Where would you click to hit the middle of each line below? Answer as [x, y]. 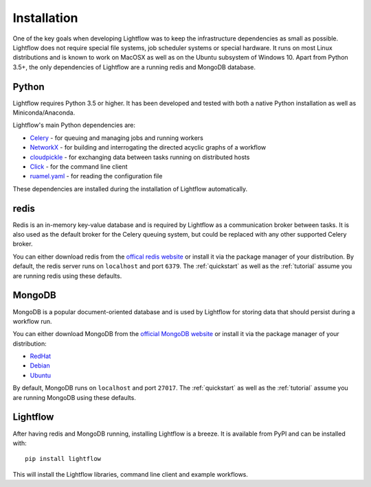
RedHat [41, 356]
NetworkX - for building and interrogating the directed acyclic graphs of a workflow [148, 147]
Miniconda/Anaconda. [44, 112]
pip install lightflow [63, 459]
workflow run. [32, 321]
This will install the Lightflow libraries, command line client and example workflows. [131, 474]
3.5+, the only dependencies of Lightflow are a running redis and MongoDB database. [134, 67]
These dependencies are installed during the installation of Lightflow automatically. [130, 189]
